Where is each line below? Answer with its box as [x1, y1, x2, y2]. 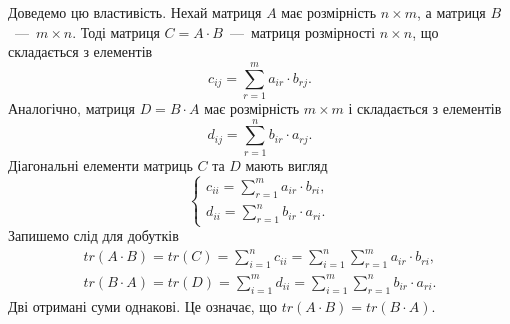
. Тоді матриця [72, 21, 160, 42]
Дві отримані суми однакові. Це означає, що [8, 295, 278, 316]
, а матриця [417, 2, 486, 22]
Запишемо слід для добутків [8, 225, 179, 246]
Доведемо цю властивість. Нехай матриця [8, 2, 262, 22]
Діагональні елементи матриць [8, 154, 193, 175]
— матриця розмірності [229, 21, 376, 42]
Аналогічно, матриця [8, 97, 135, 118]
